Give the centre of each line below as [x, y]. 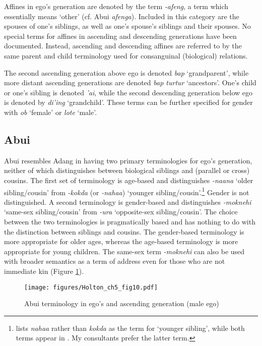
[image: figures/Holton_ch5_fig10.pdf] [91, 287]
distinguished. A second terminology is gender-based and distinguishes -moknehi [128, 201]
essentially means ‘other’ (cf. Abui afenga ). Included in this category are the [122, 16]
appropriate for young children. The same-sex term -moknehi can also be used [124, 251]
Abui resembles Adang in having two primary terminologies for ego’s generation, [128, 160]
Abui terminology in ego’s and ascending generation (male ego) [122, 303]
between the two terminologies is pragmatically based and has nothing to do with [130, 221]
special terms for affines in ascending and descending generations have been [120, 36]
